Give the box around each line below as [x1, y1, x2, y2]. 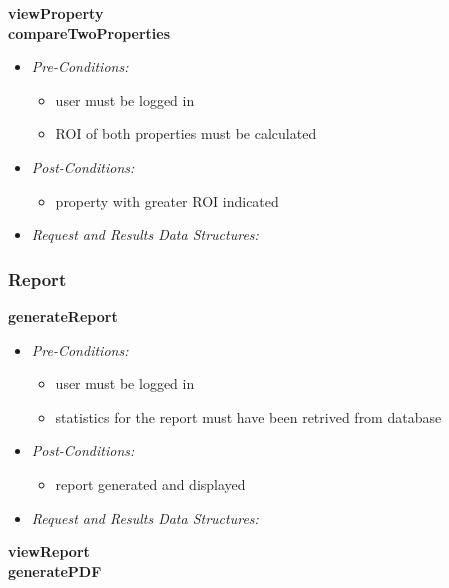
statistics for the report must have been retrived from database [55, 406, 442, 427]
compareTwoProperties [8, 22, 171, 43]
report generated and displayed [55, 473, 246, 494]
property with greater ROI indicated [55, 190, 279, 211]
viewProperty [8, 3, 104, 23]
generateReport [8, 305, 118, 326]
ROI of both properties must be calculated [55, 123, 317, 144]
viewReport [8, 541, 90, 562]
